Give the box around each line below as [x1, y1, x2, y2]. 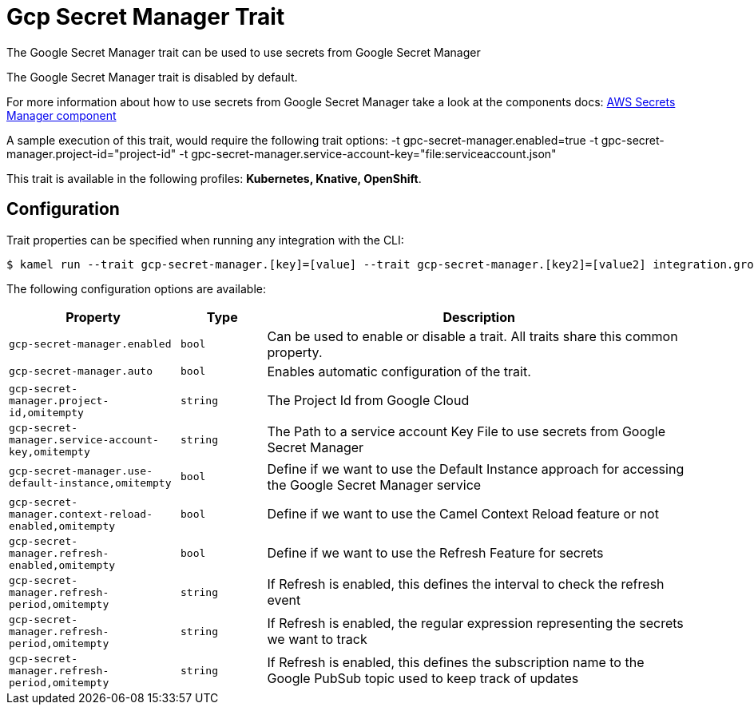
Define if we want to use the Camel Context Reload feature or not [267, 506, 659, 522]
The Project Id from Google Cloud [267, 392, 470, 409]
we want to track [267, 631, 367, 648]
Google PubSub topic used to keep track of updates [267, 670, 579, 687]
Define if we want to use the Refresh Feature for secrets [267, 545, 604, 562]
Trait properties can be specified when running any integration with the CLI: [6, 232, 404, 247]
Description [442, 308, 515, 325]
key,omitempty [9, 445, 90, 458]
